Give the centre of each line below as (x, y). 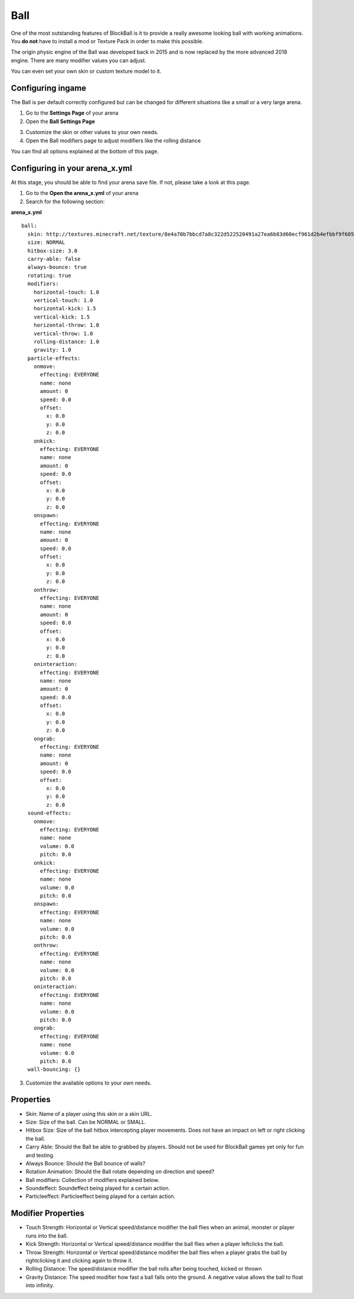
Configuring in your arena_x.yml (71, 168)
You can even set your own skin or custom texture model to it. (86, 72)
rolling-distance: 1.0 (66, 342)
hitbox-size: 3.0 (53, 251)
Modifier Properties (48, 1214)
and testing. (40, 1155)
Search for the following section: (65, 202)
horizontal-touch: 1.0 (66, 292)
